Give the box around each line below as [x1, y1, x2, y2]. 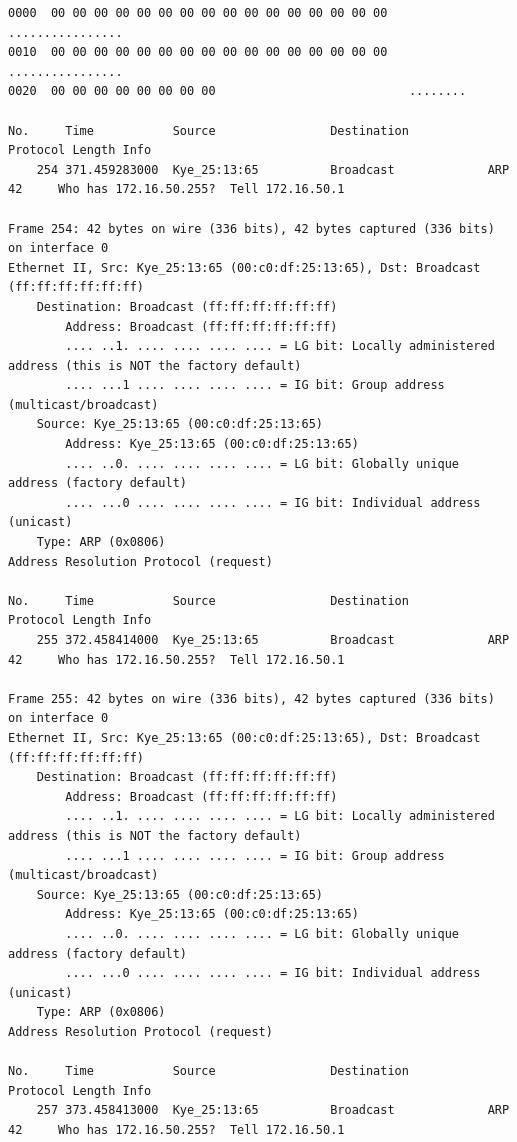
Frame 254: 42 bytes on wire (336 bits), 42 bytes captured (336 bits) [8, 221, 495, 236]
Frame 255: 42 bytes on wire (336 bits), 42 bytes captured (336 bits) [8, 691, 495, 706]
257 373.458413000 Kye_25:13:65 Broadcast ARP [36, 1103, 510, 1118]
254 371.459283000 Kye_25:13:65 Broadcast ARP [36, 162, 510, 177]
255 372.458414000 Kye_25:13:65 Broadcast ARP [36, 633, 510, 647]
